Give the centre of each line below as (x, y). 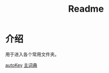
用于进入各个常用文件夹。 (32, 54)
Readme (86, 9)
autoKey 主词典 (21, 65)
